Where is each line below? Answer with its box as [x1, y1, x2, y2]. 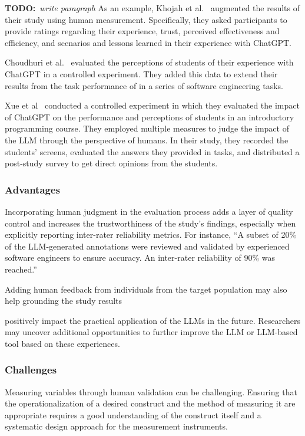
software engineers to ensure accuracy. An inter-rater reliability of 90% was [5, 251, 276, 264]
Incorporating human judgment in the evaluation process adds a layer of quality [5, 205, 293, 217]
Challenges [5, 362, 57, 377]
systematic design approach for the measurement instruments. [5, 420, 228, 432]
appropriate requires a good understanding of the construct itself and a [5, 408, 261, 421]
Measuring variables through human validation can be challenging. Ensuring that [5, 385, 297, 398]
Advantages [5, 182, 61, 196]
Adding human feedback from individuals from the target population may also [5, 283, 287, 295]
